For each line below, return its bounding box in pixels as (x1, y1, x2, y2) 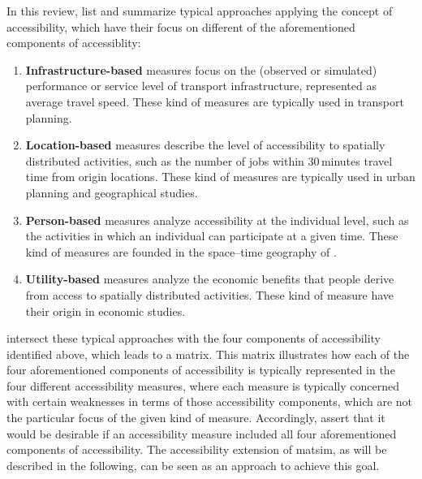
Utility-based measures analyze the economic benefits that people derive (25, 270, 394, 287)
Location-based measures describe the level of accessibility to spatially (25, 136, 385, 153)
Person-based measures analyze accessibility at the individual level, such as (25, 211, 409, 228)
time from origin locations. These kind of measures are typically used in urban (25, 168, 416, 185)
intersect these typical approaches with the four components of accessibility (6, 330, 381, 347)
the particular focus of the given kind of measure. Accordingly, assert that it (6, 409, 385, 426)
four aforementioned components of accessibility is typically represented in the (6, 361, 395, 378)
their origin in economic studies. (25, 302, 186, 319)
